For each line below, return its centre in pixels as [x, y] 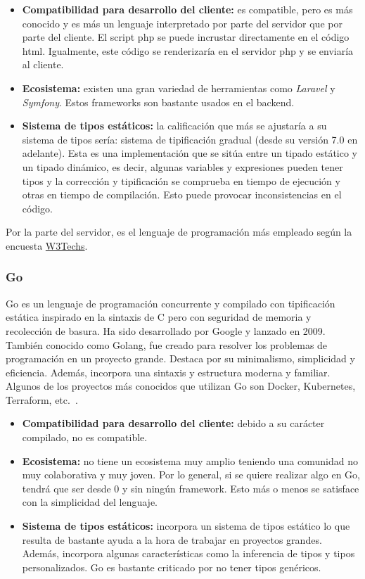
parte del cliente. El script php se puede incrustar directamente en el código [186, 37]
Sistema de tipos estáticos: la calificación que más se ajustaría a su [174, 126]
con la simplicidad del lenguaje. [90, 502]
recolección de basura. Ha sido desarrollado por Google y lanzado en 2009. [166, 330]
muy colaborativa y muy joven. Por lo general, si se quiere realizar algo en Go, [191, 475]
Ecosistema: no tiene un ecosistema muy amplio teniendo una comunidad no [190, 460]
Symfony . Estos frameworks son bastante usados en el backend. [158, 102]
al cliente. [43, 64]
